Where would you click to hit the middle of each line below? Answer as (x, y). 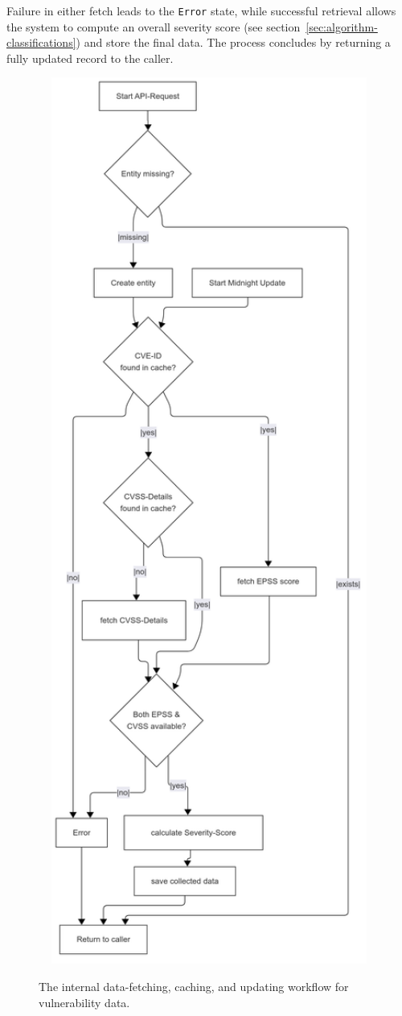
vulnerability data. (84, 1002)
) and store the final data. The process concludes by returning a (233, 42)
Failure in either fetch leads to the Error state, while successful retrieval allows (201, 10)
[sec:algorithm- (342, 26)
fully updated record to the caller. (90, 58)
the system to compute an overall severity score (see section (154, 26)
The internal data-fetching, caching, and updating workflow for (194, 987)
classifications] (41, 42)
